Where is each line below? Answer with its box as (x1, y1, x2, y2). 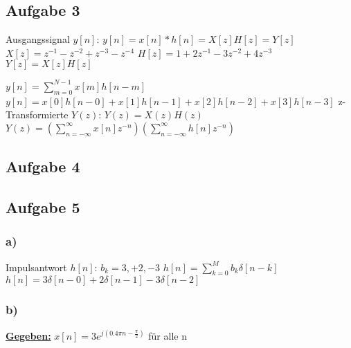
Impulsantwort (6, 259, 67, 274)
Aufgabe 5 (6, 196, 80, 218)
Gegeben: (6, 328, 51, 342)
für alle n (148, 328, 187, 342)
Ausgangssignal (6, 32, 70, 46)
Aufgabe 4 (6, 156, 80, 177)
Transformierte (6, 107, 69, 122)
